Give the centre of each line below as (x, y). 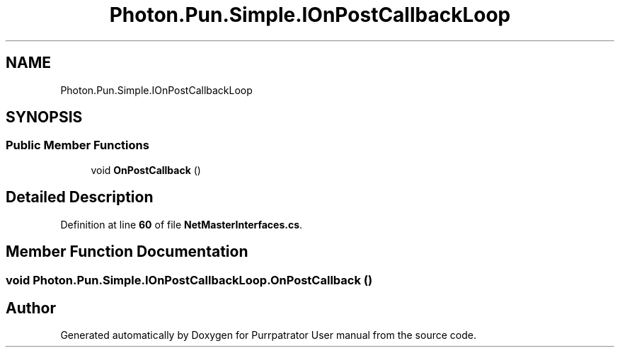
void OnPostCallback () (146, 170)
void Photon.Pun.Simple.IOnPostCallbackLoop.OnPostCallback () (189, 280)
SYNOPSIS (44, 117)
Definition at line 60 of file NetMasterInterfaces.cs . (182, 224)
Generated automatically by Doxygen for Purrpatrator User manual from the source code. (268, 335)
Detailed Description (80, 197)
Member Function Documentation (127, 252)
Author (31, 308)
